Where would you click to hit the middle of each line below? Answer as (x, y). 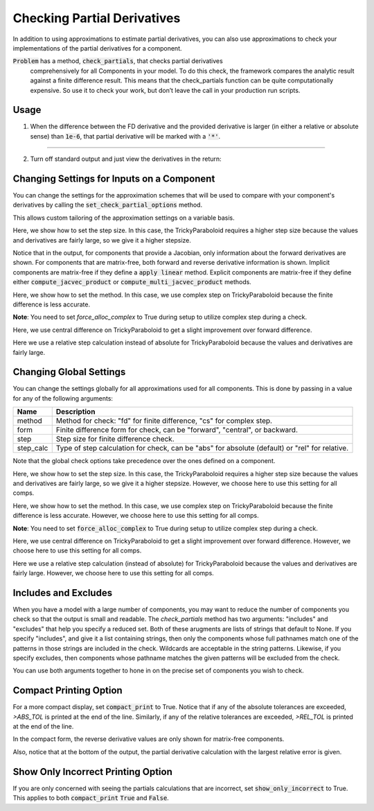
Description (75, 412)
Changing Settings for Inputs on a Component (114, 179)
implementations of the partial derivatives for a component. (98, 48)
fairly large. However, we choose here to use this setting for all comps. (113, 573)
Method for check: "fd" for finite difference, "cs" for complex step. (164, 421)
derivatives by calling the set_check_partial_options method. (108, 205)
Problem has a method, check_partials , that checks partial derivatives (118, 61)
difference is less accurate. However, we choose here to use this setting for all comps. (136, 516)
